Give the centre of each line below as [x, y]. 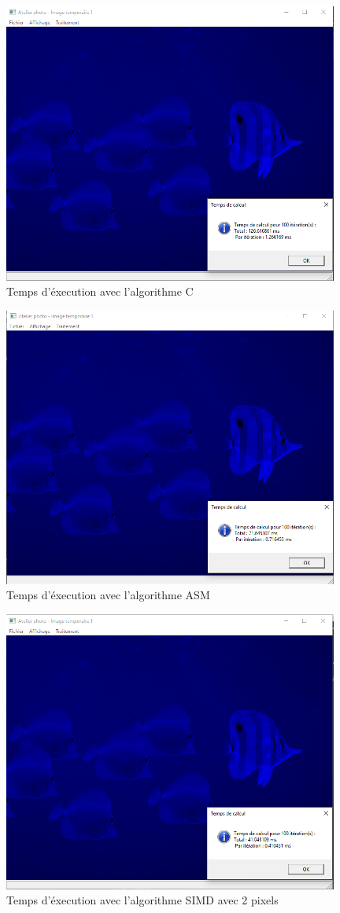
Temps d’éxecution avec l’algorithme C [100, 291]
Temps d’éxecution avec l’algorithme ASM [108, 595]
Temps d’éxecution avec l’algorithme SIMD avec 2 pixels [142, 900]
